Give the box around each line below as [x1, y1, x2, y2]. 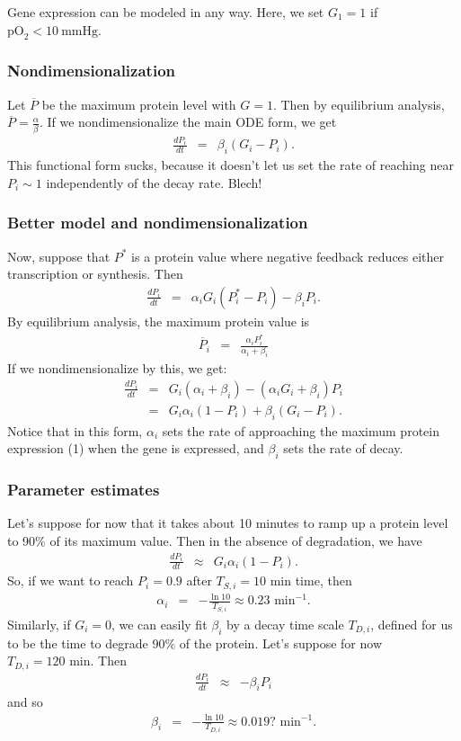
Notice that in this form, [7, 421, 143, 440]
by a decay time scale [226, 614, 344, 633]
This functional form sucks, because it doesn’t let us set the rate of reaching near [7, 156, 454, 174]
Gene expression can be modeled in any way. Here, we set [7, 3, 324, 21]
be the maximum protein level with [41, 94, 236, 113]
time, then [295, 571, 352, 590]
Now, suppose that [7, 246, 111, 265]
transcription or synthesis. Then [7, 264, 183, 283]
